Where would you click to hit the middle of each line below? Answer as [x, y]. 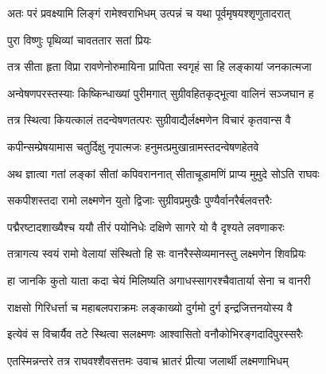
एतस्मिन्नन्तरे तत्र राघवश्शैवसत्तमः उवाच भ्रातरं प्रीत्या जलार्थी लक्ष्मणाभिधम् [148, 360]
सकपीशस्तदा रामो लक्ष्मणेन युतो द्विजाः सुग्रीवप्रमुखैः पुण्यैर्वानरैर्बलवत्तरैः [140, 200]
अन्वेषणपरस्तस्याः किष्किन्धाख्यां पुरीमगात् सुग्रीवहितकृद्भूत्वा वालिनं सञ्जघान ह [161, 93]
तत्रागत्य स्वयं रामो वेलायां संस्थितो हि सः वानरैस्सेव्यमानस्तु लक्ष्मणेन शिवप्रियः [157, 253]
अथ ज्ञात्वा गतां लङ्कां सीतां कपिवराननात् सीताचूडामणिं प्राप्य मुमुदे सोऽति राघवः [163, 173]
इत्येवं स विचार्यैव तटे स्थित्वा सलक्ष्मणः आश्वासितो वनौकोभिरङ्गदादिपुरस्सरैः [155, 334]
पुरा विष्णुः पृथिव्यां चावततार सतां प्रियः [79, 39]
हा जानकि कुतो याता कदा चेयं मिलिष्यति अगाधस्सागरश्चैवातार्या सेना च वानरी [159, 280]
